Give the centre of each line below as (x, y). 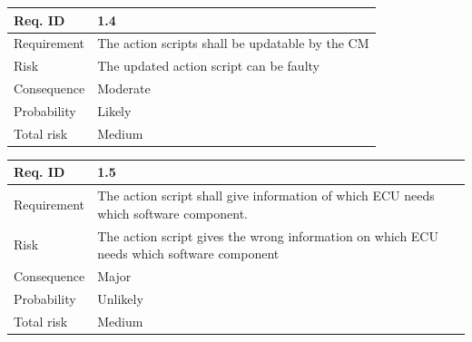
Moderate (124, 88)
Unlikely (120, 298)
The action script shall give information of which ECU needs (266, 195)
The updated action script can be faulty (208, 66)
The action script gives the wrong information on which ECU (268, 235)
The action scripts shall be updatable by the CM (233, 43)
